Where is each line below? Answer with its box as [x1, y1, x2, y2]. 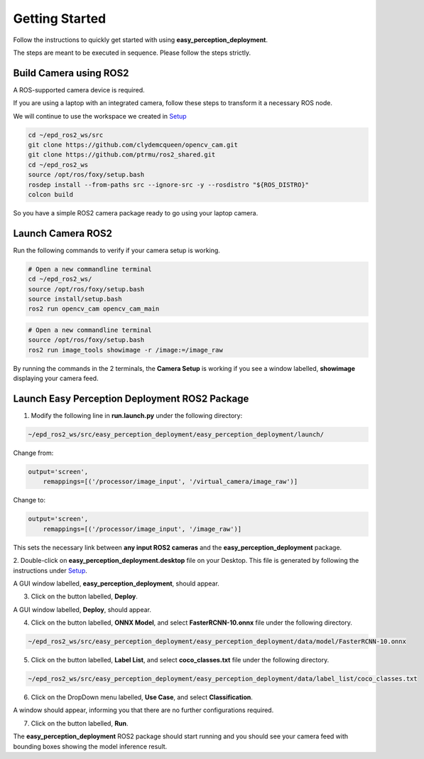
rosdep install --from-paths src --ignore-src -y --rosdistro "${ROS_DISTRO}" [28, 181, 309, 188]
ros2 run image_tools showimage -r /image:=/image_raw [28, 345, 223, 354]
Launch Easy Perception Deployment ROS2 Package [13, 392, 249, 404]
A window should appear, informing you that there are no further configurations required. [13, 706, 274, 714]
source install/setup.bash [28, 295, 122, 303]
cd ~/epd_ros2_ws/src [28, 131, 104, 139]
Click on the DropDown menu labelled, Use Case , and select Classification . [31, 693, 254, 701]
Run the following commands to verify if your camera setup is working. [13, 246, 220, 254]
